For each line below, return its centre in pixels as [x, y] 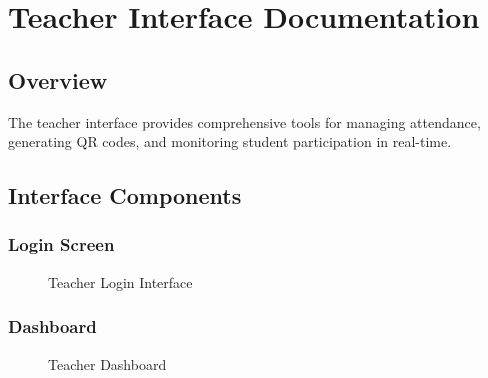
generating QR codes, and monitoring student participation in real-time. [230, 141]
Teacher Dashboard [107, 363]
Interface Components [125, 195]
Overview [58, 79]
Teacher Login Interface [120, 281]
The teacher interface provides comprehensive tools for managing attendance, [244, 121]
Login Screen [61, 244]
